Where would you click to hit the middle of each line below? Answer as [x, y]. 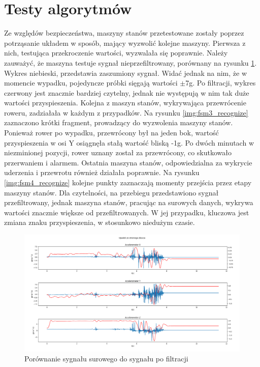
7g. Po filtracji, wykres [221, 83]
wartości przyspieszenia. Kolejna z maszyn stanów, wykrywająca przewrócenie [125, 103]
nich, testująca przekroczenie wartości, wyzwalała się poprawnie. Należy [116, 53]
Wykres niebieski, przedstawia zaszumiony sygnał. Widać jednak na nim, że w [126, 73]
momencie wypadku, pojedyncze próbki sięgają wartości [91, 83]
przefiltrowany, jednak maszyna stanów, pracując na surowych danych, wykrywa [129, 202]
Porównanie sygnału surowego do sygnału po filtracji [106, 359]
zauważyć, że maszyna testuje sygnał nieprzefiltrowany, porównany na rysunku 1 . [131, 62]
